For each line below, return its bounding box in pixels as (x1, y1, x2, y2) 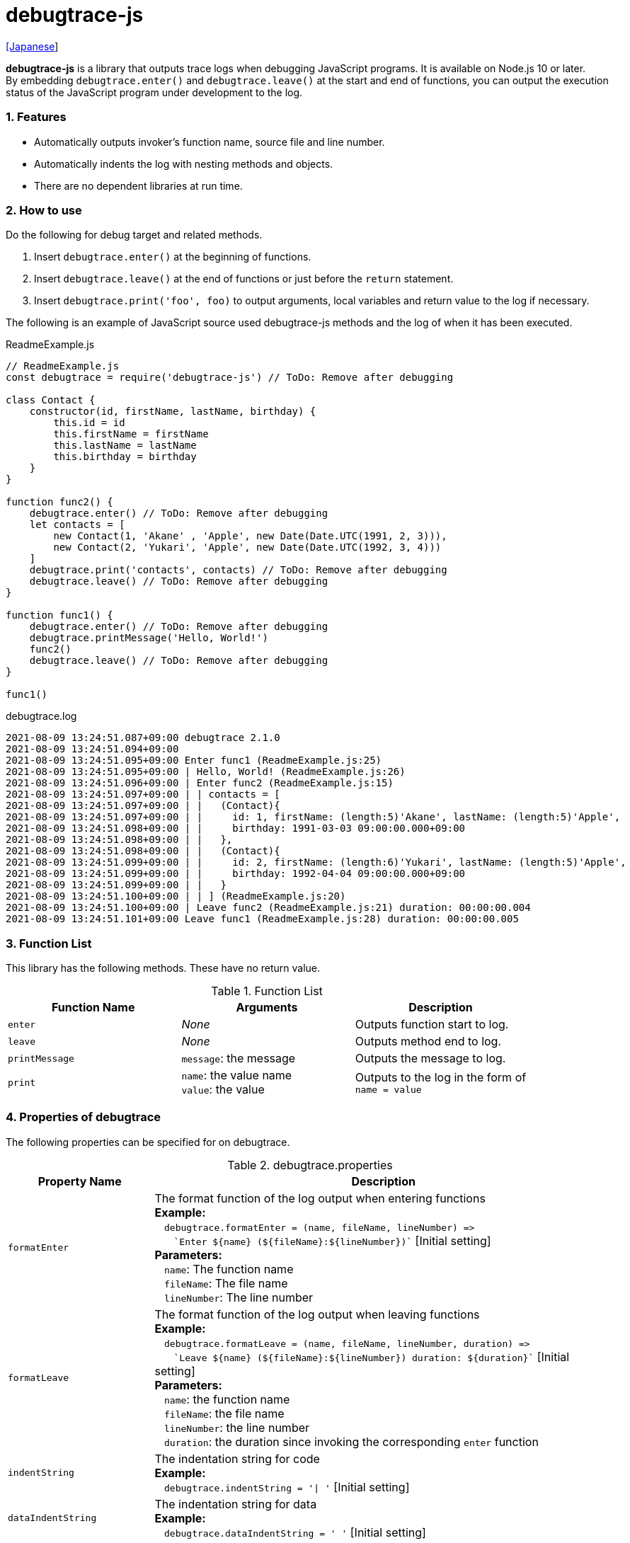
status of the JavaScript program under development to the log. (6, 86, 303, 98)
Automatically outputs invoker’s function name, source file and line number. (34, 135, 385, 148)
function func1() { (6, 609, 113, 621)
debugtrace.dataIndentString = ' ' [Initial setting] (164, 1525, 426, 1539)
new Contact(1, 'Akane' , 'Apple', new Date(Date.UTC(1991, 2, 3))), (53, 530, 447, 542)
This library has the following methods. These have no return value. (6, 962, 321, 974)
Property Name (38, 1174, 122, 1188)
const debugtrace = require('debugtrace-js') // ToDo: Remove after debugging (6, 372, 454, 384)
